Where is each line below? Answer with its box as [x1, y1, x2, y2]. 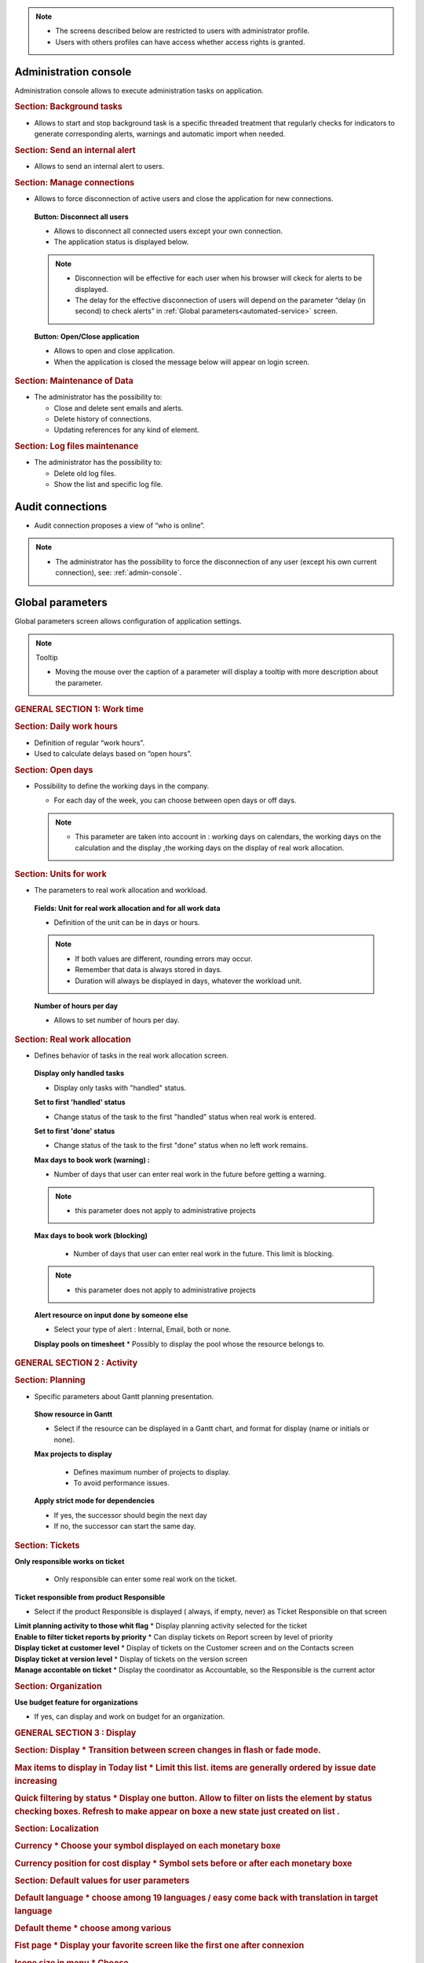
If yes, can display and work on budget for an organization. [34, 1712, 225, 1721]
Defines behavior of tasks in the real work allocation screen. [34, 1051, 229, 1060]
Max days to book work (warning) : [34, 1155, 151, 1164]
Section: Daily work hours [14, 721, 118, 732]
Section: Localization [14, 1822, 100, 1833]
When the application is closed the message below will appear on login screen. [53, 357, 310, 367]
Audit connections [14, 499, 108, 514]
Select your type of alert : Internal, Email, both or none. [53, 1325, 232, 1334]
